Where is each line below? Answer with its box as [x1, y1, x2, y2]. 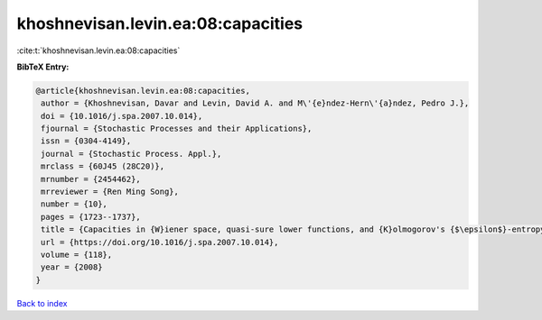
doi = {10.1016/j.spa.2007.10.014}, [41, 111, 203, 121]
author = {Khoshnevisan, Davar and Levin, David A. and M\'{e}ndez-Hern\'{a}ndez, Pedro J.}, [41, 98, 470, 108]
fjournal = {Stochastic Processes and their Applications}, [41, 123, 313, 134]
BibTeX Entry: [16, 61, 70, 72]
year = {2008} [41, 262, 103, 272]
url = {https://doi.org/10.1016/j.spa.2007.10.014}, [41, 237, 279, 247]
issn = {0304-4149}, [41, 136, 132, 146]
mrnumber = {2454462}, [41, 174, 142, 184]
